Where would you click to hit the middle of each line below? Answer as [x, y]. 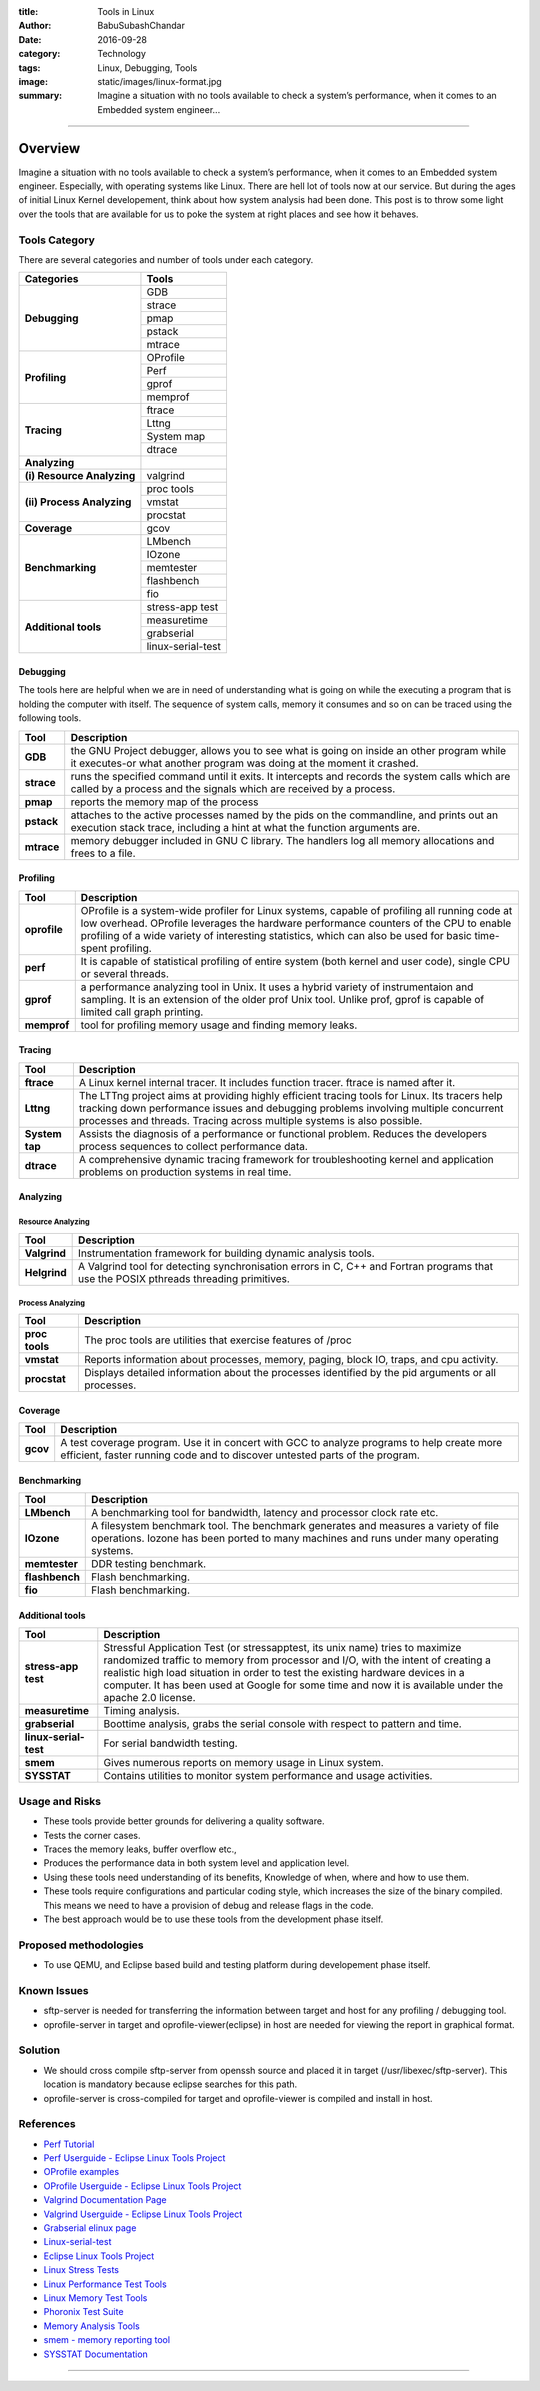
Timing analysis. [141, 1711]
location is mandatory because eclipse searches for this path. [170, 2084]
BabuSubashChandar [141, 26]
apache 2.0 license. [149, 1698]
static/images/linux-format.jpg [159, 81]
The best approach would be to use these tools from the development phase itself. [213, 1919]
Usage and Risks [60, 1801]
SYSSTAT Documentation [96, 2354]
